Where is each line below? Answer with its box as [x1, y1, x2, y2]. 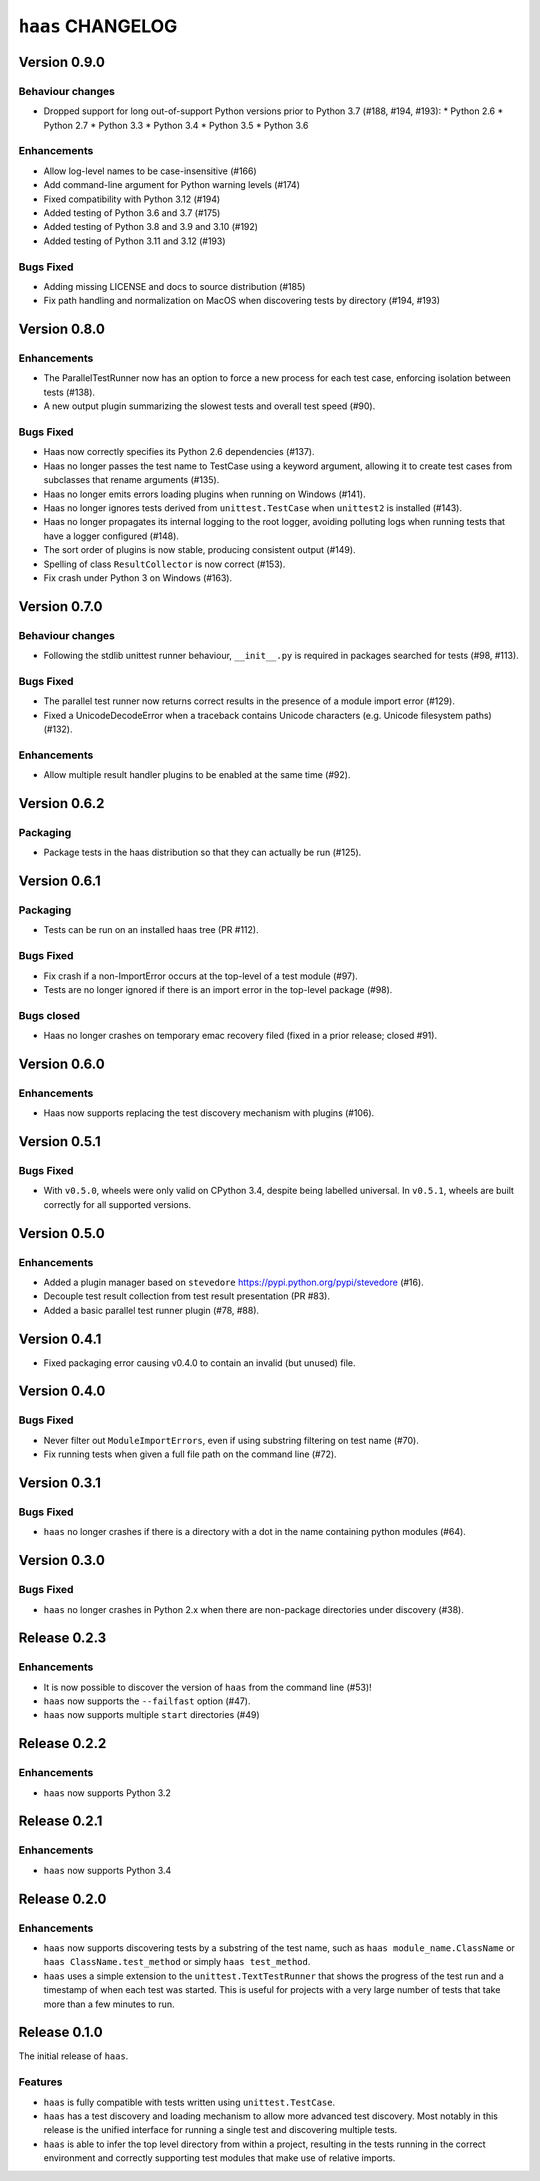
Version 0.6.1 [18, 873, 101, 890]
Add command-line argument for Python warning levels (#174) [43, 179, 300, 191]
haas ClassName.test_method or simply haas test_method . [43, 1956, 311, 1968]
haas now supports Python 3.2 [43, 1786, 172, 1799]
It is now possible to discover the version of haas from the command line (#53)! [43, 1681, 372, 1693]
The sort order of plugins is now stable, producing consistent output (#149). [43, 544, 356, 556]
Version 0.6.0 [18, 1055, 105, 1072]
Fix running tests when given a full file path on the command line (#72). [43, 1448, 337, 1460]
